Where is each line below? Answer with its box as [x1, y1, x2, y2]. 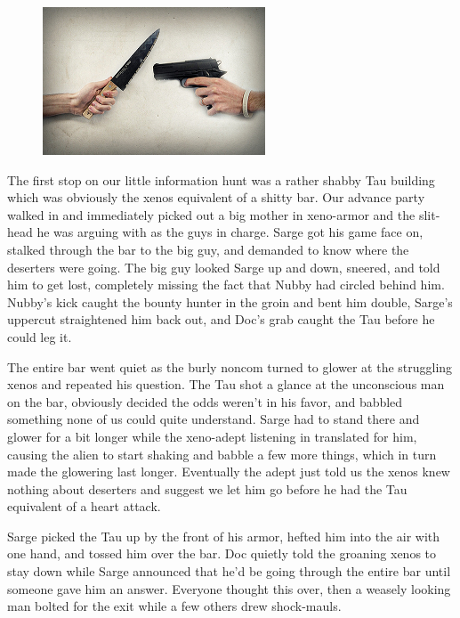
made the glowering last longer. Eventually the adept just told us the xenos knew [7, 462, 450, 481]
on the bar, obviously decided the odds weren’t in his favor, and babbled [7, 392, 403, 411]
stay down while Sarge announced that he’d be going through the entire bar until [7, 562, 451, 581]
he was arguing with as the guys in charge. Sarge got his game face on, [36, 223, 424, 241]
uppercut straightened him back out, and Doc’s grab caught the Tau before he [7, 310, 435, 329]
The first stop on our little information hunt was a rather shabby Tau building [7, 170, 435, 189]
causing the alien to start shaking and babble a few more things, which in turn [7, 444, 437, 463]
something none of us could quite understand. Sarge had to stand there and [7, 410, 420, 428]
